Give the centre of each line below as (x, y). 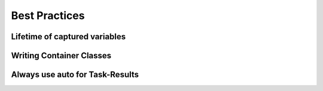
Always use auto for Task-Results (75, 75)
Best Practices (48, 15)
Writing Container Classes (61, 56)
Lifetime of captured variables (68, 37)
